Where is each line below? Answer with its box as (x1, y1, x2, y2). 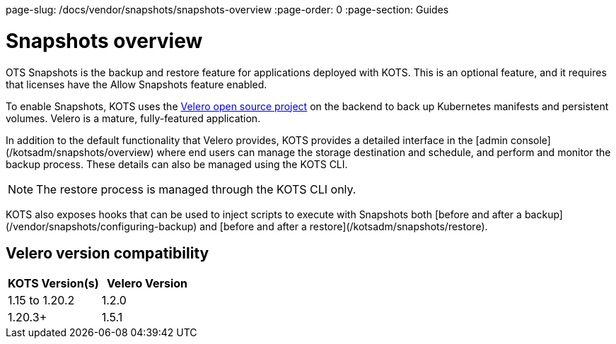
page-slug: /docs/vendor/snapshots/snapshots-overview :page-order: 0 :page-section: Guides (6, 4, 449, 16)
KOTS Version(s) (8, 276, 99, 291)
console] (511, 134, 551, 146)
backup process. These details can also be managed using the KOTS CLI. (6, 158, 348, 170)
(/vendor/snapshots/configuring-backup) (6, 220, 197, 232)
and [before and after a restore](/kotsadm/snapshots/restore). (199, 220, 488, 232)
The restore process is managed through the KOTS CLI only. (36, 182, 356, 196)
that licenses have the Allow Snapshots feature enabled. (6, 78, 267, 90)
